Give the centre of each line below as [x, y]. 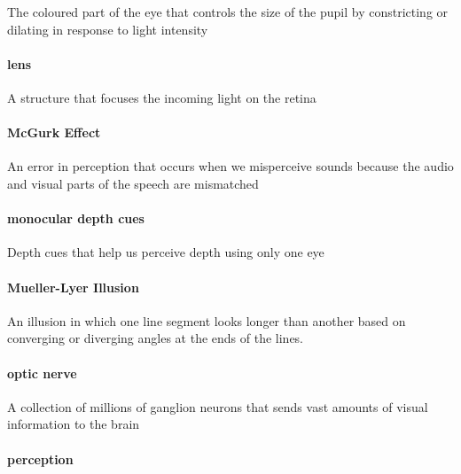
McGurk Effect [54, 132]
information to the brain [74, 424]
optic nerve [42, 373]
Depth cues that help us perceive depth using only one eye [166, 252]
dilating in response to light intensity [108, 29]
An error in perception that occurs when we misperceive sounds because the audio [230, 166]
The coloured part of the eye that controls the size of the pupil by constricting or [228, 12]
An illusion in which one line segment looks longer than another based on [207, 320]
